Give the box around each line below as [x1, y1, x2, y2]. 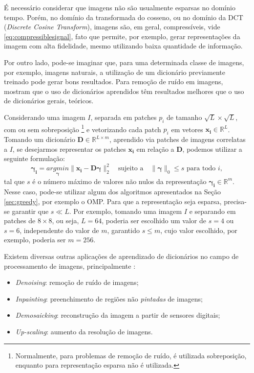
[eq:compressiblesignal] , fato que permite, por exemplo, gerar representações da [4, 31, 240, 41]
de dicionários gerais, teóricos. [4, 95, 94, 106]
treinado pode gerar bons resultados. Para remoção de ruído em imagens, [4, 76, 223, 87]
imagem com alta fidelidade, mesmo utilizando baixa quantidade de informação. [4, 41, 243, 51]
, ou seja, [52, 215, 79, 226]
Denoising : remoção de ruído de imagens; [15, 277, 139, 287]
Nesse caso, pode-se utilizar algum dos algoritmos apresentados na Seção [4, 186, 221, 197]
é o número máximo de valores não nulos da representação [32, 176, 207, 186]
